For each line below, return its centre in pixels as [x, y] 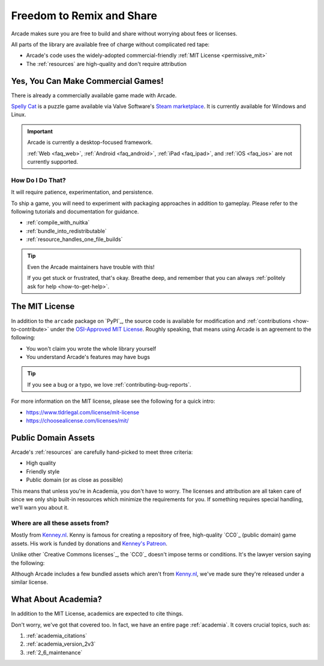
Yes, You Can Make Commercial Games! [88, 81]
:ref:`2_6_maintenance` [54, 652]
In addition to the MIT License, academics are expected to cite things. [97, 614]
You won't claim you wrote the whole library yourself [91, 348]
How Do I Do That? [38, 180]
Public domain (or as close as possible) [74, 480]
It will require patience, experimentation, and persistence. [82, 192]
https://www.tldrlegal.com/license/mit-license [83, 412]
